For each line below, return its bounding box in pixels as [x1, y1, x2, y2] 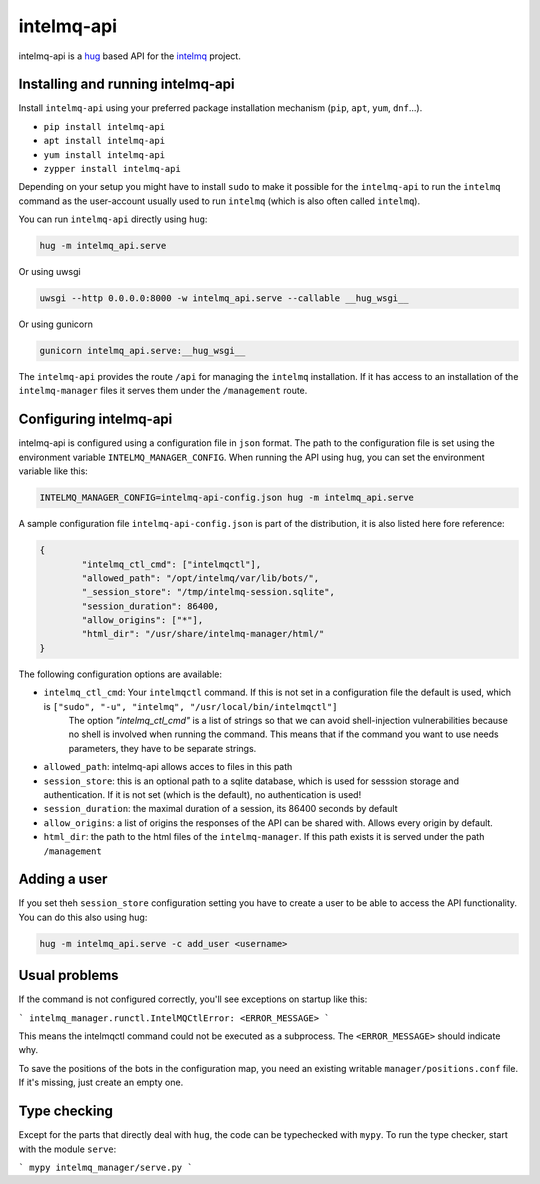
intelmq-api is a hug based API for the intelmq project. [18, 50, 242, 62]
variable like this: [18, 465, 89, 477]
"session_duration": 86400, [81, 600, 220, 612]
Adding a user [18, 871, 108, 888]
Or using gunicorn [18, 318, 94, 330]
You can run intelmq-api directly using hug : [18, 213, 208, 225]
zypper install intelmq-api [43, 163, 182, 175]
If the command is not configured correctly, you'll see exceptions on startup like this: [18, 993, 368, 1005]
